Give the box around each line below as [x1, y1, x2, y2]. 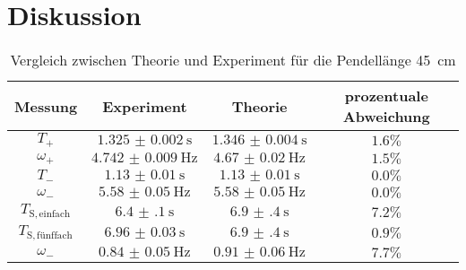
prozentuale [344, 85, 428, 107]
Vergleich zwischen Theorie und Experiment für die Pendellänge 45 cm [10, 49, 456, 71]
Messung [14, 95, 78, 117]
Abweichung [342, 106, 430, 127]
